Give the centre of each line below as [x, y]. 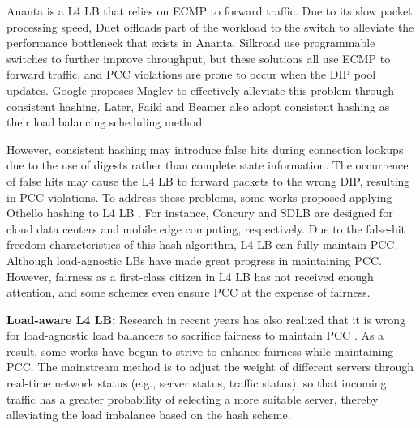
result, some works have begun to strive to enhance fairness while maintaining [200, 351]
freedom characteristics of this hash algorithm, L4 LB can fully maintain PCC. [202, 244]
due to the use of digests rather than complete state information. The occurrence [208, 165]
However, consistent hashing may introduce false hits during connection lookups [205, 149]
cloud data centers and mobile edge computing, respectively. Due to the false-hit [206, 228]
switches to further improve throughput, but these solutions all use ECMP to [199, 58]
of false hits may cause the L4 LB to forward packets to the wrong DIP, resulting [208, 180]
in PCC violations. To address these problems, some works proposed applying [199, 197]
